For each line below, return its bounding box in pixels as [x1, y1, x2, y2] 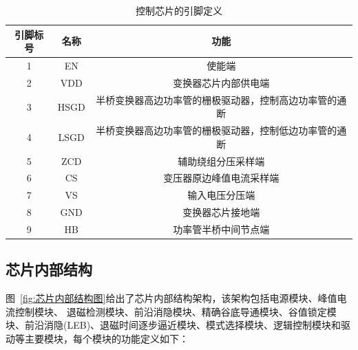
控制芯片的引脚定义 [136, 3, 222, 17]
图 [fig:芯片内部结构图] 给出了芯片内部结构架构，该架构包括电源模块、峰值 [6, 291, 337, 305]
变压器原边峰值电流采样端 [163, 171, 280, 185]
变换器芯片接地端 [182, 205, 260, 219]
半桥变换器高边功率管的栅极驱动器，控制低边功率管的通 [96, 123, 347, 138]
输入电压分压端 [187, 188, 255, 202]
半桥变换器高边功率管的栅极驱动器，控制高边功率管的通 [96, 92, 347, 107]
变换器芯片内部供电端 [173, 75, 270, 89]
